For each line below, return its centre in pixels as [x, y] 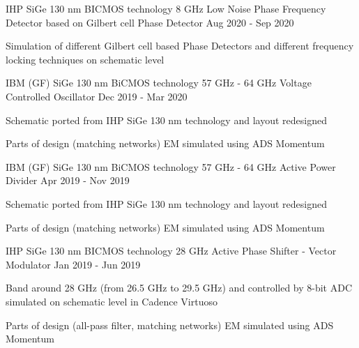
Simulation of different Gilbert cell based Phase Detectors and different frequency [180, 46]
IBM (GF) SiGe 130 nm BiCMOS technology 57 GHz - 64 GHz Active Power [171, 166]
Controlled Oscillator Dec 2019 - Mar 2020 [97, 96]
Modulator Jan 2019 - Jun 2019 [73, 264]
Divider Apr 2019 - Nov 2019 [68, 180]
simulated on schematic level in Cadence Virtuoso [112, 301]
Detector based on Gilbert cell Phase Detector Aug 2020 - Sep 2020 [150, 22]
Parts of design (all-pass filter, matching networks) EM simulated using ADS [170, 325]
